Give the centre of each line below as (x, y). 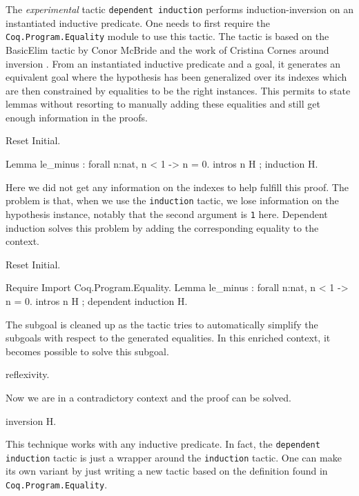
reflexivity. (28, 374)
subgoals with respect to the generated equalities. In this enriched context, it (168, 338)
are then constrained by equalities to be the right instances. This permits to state (178, 90)
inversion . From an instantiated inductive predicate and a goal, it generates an (173, 63)
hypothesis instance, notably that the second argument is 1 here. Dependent (167, 214)
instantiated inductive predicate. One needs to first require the (138, 22)
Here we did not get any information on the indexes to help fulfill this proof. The (177, 187)
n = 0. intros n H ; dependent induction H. (97, 300)
